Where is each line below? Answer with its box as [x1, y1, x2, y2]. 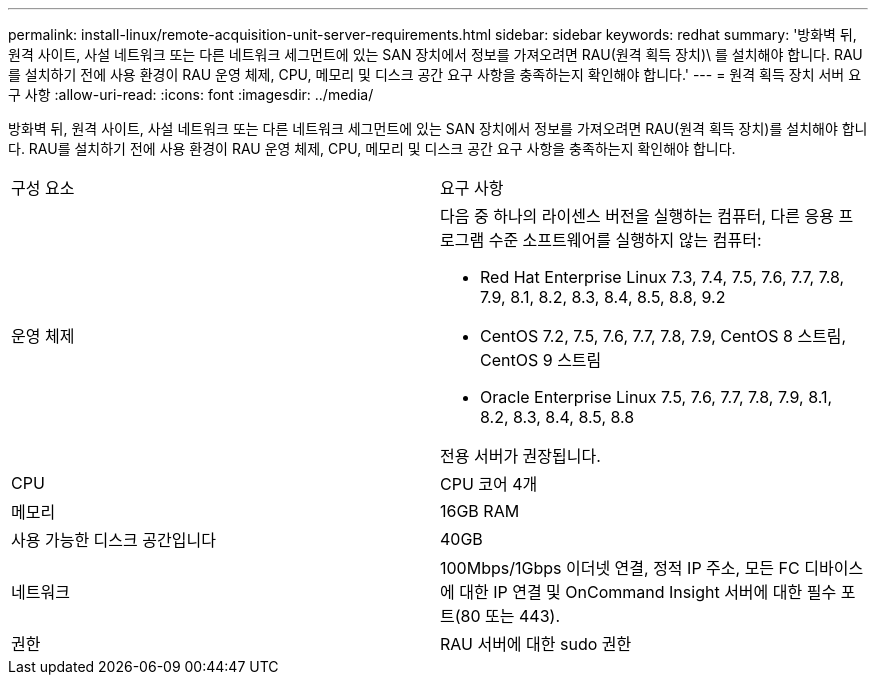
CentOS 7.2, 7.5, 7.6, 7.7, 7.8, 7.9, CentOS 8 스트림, [480, 326, 847, 346]
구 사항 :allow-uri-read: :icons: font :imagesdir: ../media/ [8, 86, 374, 103]
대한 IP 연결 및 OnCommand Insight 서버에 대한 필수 [459, 582, 837, 602]
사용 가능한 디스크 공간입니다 [11, 530, 216, 550]
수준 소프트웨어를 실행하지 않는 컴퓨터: [488, 230, 762, 250]
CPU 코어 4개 [440, 474, 538, 494]
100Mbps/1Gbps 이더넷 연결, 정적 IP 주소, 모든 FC [440, 558, 800, 578]
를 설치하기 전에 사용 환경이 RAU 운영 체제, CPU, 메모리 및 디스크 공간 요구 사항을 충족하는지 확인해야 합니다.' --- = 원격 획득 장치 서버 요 [8, 66, 862, 83]
